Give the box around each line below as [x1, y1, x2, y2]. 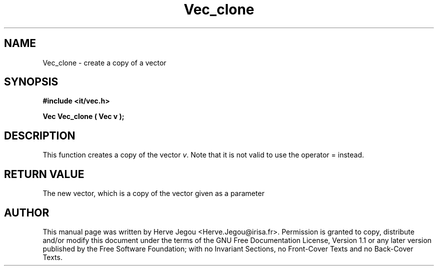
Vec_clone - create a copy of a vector [42, 58, 166, 67]
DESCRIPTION [4, 129, 75, 142]
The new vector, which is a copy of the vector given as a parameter [42, 189, 264, 198]
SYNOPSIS [4, 75, 58, 88]
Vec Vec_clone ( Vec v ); [42, 112, 124, 121]
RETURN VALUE [4, 167, 84, 180]
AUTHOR [4, 206, 49, 219]
